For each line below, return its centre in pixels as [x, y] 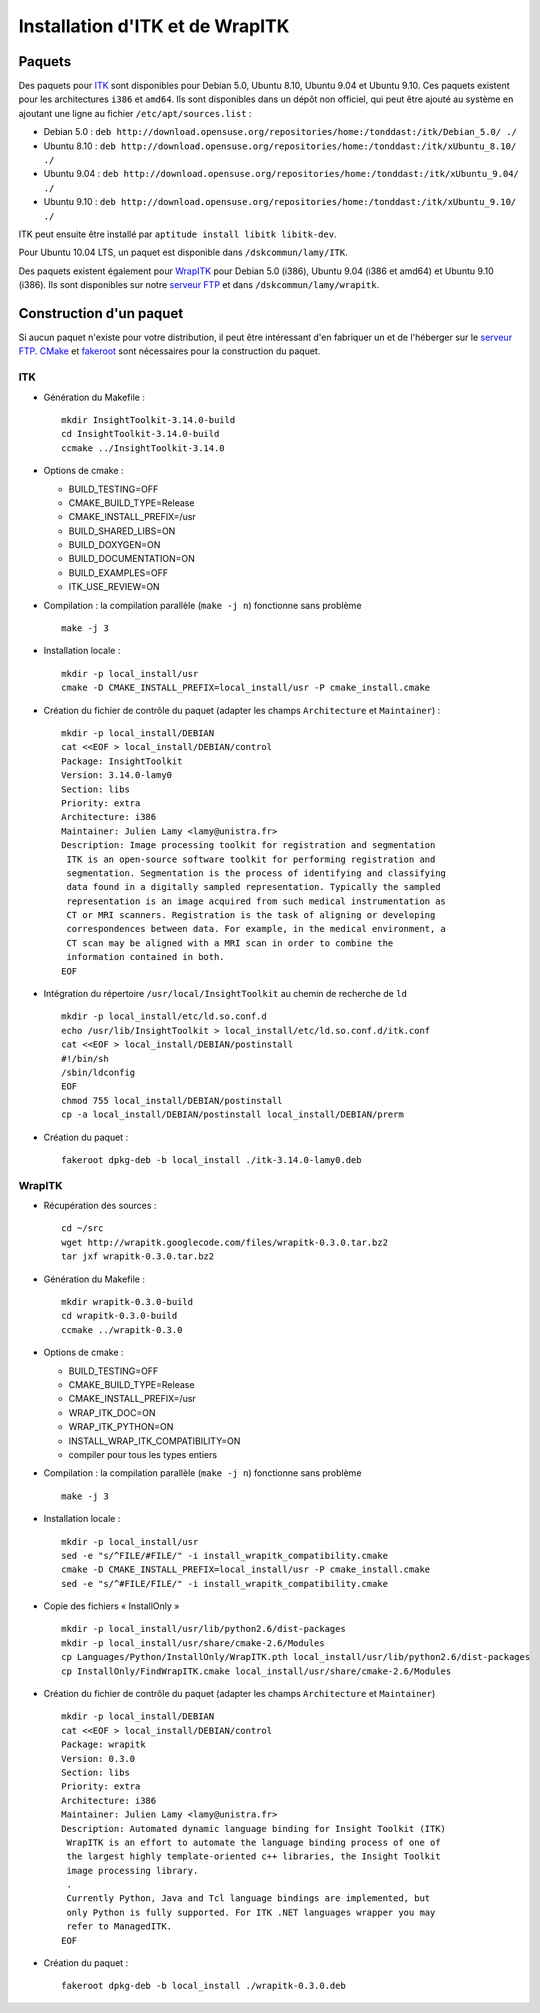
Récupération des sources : [100, 1206]
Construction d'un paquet [101, 313]
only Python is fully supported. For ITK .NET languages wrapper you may [251, 1912]
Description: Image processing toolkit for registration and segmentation [248, 845]
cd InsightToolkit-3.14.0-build [140, 434]
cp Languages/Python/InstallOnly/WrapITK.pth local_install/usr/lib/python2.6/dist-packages [296, 1657]
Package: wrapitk [103, 1744]
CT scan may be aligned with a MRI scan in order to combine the [230, 943]
